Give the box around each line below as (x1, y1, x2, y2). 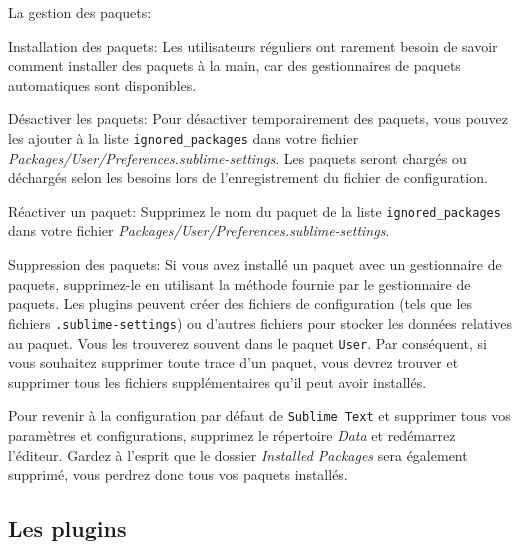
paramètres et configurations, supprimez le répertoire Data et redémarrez (8, 425, 456, 445)
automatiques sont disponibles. (8, 74, 197, 95)
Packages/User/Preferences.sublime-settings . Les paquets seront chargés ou (8, 147, 467, 168)
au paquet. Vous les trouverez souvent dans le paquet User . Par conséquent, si (8, 332, 487, 353)
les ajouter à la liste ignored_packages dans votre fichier (8, 127, 359, 148)
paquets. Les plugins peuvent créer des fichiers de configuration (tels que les (8, 293, 473, 314)
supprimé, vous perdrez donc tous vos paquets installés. (8, 464, 348, 485)
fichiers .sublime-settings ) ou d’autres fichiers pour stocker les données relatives (8, 312, 512, 333)
